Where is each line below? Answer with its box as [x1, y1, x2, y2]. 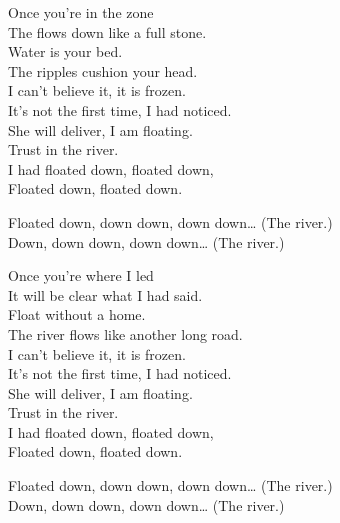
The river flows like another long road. [8, 323, 243, 344]
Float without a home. [8, 304, 146, 325]
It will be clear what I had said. [8, 284, 203, 305]
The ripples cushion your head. [8, 60, 198, 81]
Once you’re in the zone [8, 2, 154, 22]
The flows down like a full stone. [8, 21, 207, 42]
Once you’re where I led [8, 265, 154, 286]
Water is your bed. [8, 41, 123, 62]
